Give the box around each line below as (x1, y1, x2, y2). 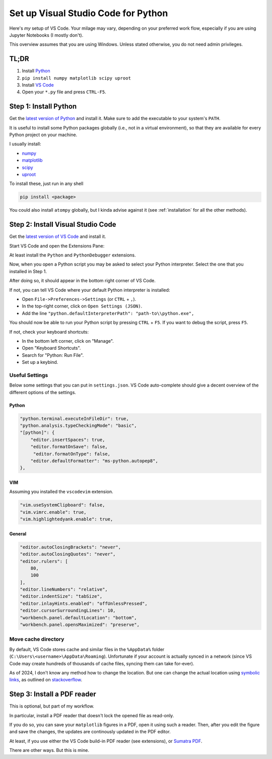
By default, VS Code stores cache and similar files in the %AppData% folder (9, 646, 165, 652)
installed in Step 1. (9, 268, 47, 274)
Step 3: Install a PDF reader (9, 690, 97, 699)
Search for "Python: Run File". (22, 352, 84, 358)
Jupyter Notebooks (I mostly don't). (9, 32, 84, 38)
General (9, 531, 27, 537)
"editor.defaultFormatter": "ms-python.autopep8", (30, 458, 158, 464)
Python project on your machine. (9, 132, 78, 138)
